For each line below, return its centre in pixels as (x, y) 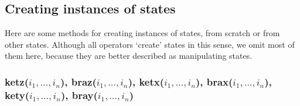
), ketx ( (146, 81)
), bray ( (79, 95)
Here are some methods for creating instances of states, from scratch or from (142, 33)
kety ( (17, 95)
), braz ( (78, 81)
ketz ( (17, 81)
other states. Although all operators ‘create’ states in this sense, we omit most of (150, 44)
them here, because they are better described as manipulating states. (129, 56)
